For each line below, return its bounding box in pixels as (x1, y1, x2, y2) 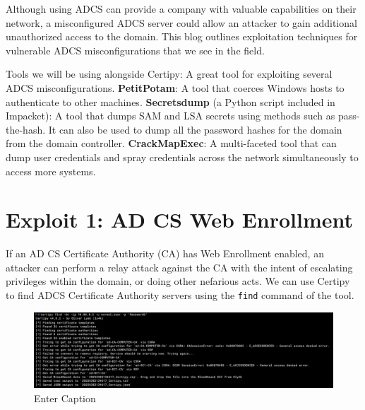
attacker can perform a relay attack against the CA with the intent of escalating (6, 259, 353, 274)
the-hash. (6, 122, 46, 136)
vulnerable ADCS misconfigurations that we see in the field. (6, 42, 265, 57)
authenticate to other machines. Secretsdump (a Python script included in (6, 94, 335, 109)
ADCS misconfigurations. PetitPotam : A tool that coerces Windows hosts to (6, 80, 345, 95)
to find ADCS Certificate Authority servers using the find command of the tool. (6, 288, 354, 303)
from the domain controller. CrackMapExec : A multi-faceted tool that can (6, 136, 337, 151)
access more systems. (6, 163, 96, 178)
